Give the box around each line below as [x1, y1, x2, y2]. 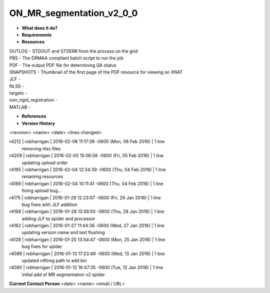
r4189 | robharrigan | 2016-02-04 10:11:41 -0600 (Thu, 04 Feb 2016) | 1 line [9, 180, 163, 186]
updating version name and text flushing [21, 229, 105, 235]
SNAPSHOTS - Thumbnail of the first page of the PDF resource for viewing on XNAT [9, 69, 183, 75]
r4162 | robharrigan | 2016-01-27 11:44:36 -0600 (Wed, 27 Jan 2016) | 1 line [9, 222, 165, 228]
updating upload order [21, 159, 68, 165]
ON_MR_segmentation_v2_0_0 [9, 7, 138, 18]
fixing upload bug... [21, 187, 62, 193]
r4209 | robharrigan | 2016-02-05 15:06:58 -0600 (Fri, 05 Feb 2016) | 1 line [9, 152, 164, 158]
